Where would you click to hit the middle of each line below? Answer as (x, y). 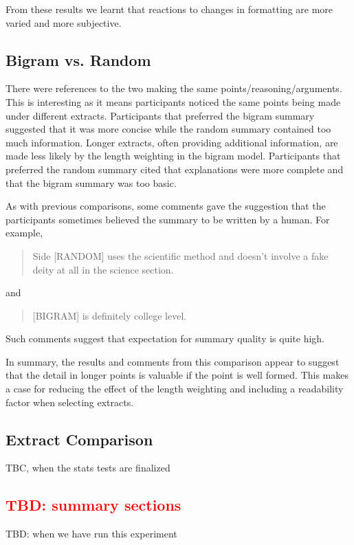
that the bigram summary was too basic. (91, 182)
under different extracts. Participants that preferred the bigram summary (160, 115)
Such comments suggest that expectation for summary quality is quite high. (165, 338)
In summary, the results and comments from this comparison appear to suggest (173, 361)
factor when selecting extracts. (70, 402)
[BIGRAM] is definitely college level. (110, 315)
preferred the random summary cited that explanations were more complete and (175, 169)
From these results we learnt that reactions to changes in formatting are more (169, 9)
